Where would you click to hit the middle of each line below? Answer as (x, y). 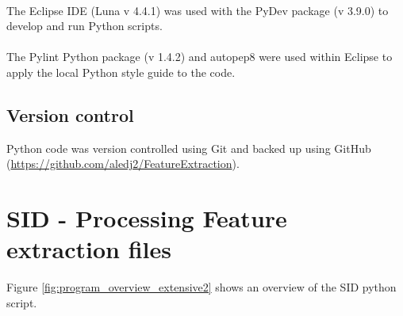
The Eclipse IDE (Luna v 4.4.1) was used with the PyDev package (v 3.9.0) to (198, 10)
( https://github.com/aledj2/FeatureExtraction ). (123, 164)
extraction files (89, 249)
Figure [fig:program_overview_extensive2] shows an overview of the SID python (201, 287)
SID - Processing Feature (147, 218)
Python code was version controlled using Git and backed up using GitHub (189, 148)
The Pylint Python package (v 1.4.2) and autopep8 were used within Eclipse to (200, 57)
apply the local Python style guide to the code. (121, 72)
